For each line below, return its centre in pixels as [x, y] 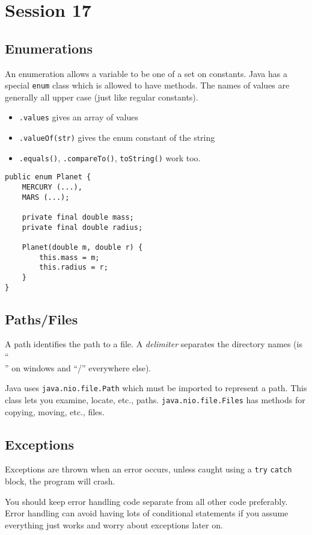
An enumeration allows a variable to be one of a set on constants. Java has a [146, 73]
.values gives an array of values [78, 117]
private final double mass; [78, 218]
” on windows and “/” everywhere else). [78, 367]
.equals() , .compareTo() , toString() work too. [110, 157]
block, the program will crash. [60, 481]
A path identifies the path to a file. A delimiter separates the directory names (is [154, 344]
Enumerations [49, 48]
